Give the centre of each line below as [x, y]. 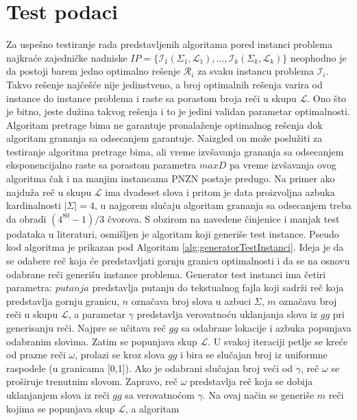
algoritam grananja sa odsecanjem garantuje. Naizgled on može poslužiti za [164, 138]
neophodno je [318, 57]
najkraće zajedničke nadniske [67, 57]
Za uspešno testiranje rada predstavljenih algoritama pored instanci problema [169, 44]
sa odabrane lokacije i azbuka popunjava [266, 328]
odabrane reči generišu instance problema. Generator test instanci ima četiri [166, 274]
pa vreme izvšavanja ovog [283, 165]
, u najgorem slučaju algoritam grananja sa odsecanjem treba [223, 205]
